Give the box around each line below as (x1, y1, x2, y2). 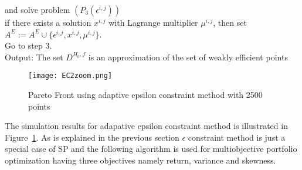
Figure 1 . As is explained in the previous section (5, 131, 179, 143)
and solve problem (5, 4, 70, 15)
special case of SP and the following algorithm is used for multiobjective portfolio (5, 142, 297, 155)
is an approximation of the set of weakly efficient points (88, 50, 288, 63)
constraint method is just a (188, 131, 286, 143)
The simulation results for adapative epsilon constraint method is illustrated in (5, 120, 288, 132)
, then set (213, 16, 247, 28)
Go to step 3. (5, 39, 52, 52)
